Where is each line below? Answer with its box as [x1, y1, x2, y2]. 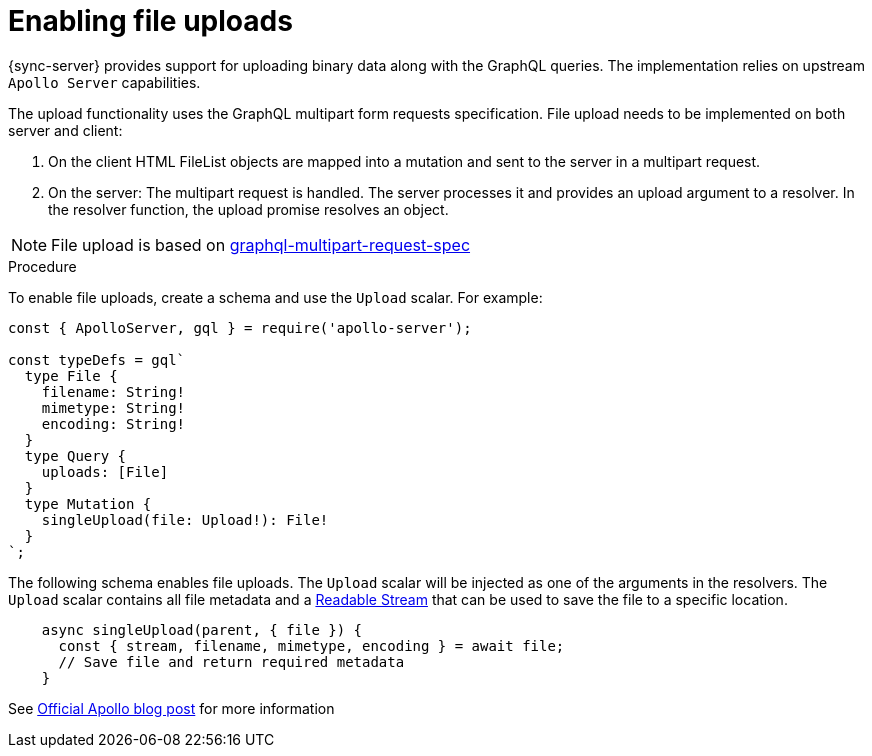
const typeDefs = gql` [8, 351, 186, 368]
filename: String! [41, 383, 186, 400]
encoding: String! [41, 415, 186, 432]
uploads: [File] [41, 463, 169, 480]
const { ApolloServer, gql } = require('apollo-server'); [8, 319, 472, 336]
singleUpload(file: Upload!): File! [41, 511, 329, 528]
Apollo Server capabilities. [8, 73, 201, 91]
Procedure [8, 257, 77, 275]
